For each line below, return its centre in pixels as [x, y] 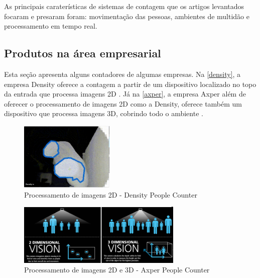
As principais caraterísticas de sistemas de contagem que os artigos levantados [124, 6]
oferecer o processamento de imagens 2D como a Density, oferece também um [123, 103]
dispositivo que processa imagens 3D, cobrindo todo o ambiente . [104, 113]
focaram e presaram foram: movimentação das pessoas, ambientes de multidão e [127, 16]
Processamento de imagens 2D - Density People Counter [111, 194]
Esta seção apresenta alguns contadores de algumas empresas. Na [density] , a [122, 74]
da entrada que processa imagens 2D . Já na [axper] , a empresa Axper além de [125, 94]
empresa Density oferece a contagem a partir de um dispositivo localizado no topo [130, 84]
